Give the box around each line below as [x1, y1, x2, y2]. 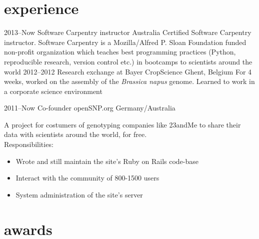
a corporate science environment [4, 85, 102, 96]
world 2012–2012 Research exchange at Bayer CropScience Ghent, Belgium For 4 [4, 66, 252, 76]
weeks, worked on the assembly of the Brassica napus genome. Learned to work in [4, 76, 255, 86]
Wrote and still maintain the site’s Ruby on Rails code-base [15, 155, 198, 166]
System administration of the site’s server [15, 189, 143, 199]
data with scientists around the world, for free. [4, 129, 147, 139]
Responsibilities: [4, 139, 53, 149]
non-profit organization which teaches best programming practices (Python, [4, 46, 236, 57]
